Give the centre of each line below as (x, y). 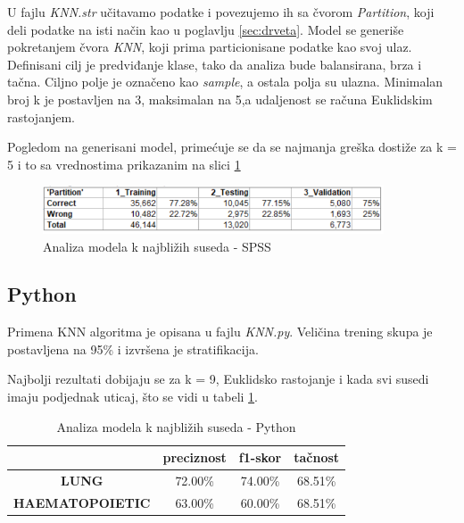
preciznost (195, 457)
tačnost (317, 457)
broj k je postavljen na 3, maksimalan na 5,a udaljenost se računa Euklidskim (220, 99)
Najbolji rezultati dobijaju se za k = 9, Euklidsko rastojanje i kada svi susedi (218, 379)
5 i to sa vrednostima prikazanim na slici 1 (124, 164)
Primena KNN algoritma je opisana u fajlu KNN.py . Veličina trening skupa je (220, 332)
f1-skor (260, 457)
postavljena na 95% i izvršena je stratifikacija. (133, 349)
